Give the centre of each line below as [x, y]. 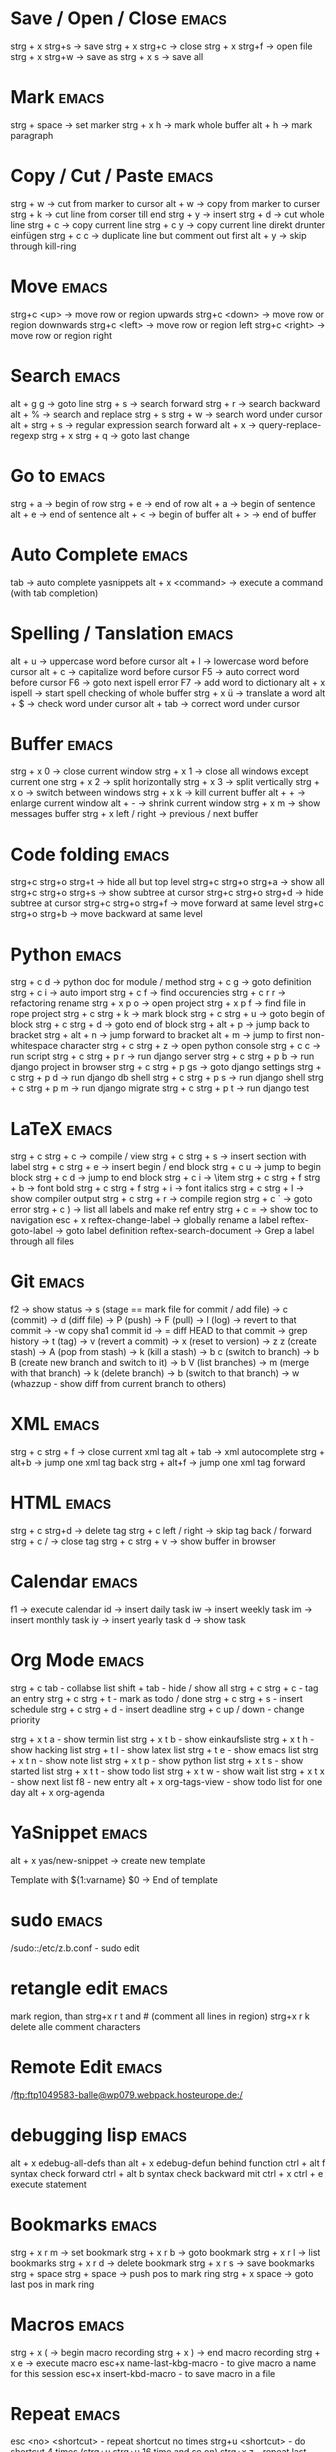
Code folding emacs [90, 854]
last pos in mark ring [52, 2284]
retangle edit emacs [89, 1988]
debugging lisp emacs [99, 2134]
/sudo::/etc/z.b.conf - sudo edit [75, 1948]
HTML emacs [61, 1503]
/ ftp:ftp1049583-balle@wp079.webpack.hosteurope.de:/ [126, 2094]
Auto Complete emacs [99, 554]
